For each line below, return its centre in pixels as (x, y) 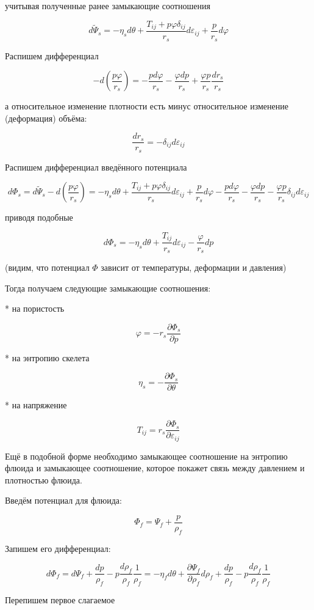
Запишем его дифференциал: (58, 548)
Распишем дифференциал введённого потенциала (96, 167)
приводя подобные (39, 217)
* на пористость (35, 308)
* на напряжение (36, 405)
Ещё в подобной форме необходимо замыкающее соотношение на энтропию (146, 456)
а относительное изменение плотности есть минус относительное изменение (147, 106)
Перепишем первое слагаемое (60, 600)
